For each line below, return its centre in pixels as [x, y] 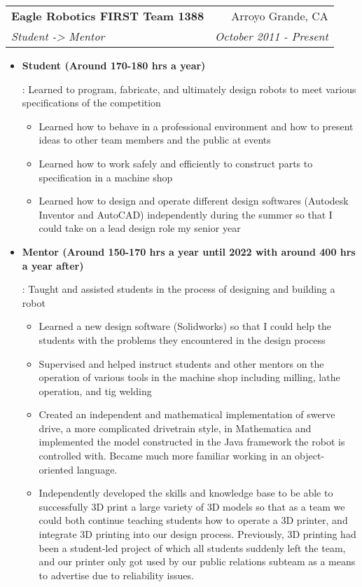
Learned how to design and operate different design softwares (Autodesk [194, 201]
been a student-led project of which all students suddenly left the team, [192, 547]
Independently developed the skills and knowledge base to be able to [186, 493]
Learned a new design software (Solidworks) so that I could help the [185, 326]
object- [310, 456]
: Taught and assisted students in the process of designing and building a [179, 289]
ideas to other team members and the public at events [155, 140]
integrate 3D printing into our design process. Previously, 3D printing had [197, 534]
